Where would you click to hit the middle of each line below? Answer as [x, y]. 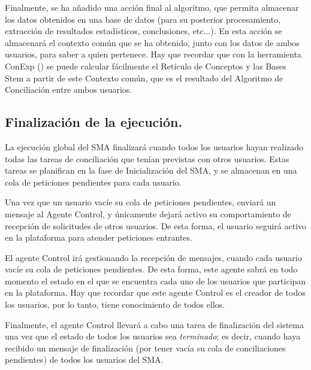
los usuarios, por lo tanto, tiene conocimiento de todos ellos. [115, 304]
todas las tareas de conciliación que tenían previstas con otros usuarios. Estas [147, 158]
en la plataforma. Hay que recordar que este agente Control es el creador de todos [155, 292]
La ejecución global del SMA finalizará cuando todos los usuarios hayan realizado [154, 146]
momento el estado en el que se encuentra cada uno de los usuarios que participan [155, 280]
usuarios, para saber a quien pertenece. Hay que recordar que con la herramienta [153, 54]
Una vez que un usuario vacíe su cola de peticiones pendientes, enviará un [141, 202]
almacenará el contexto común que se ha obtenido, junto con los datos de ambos [152, 42]
